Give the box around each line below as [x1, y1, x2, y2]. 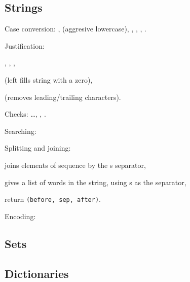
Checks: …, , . [5, 109, 46, 119]
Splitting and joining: [5, 143, 71, 153]
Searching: [5, 125, 36, 136]
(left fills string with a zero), [5, 74, 93, 85]
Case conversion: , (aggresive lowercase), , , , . [5, 23, 146, 34]
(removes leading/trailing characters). [5, 91, 121, 102]
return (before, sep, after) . [5, 194, 101, 204]
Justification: [5, 40, 45, 51]
